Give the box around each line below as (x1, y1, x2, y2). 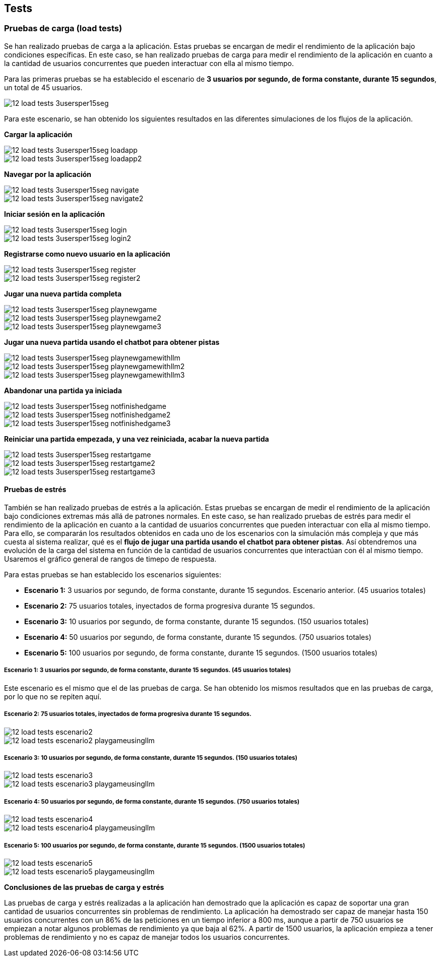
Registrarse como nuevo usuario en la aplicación (4, 249, 170, 258)
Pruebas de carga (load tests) (4, 23, 122, 34)
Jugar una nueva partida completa (4, 289, 122, 298)
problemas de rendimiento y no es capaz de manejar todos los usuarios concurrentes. (4, 932, 290, 941)
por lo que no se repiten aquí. (4, 692, 102, 701)
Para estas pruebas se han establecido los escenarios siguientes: (4, 570, 221, 579)
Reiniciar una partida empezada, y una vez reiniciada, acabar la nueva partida (4, 434, 269, 443)
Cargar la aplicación (4, 130, 73, 139)
